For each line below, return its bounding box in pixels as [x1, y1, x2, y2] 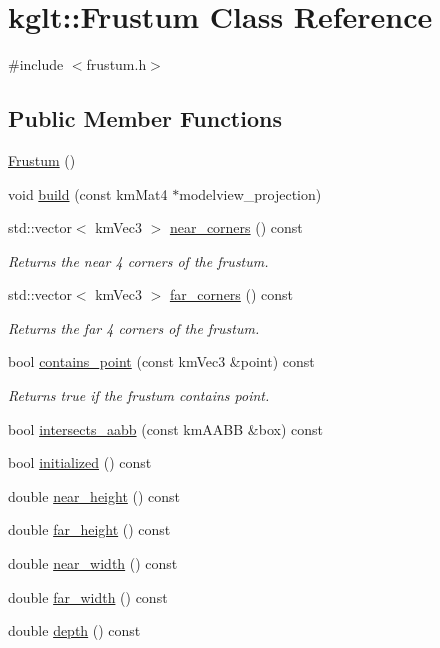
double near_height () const [8, 485, 181, 506]
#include [8, 54, 64, 75]
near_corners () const [169, 217, 303, 238]
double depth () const [8, 620, 141, 641]
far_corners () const [169, 284, 294, 305]
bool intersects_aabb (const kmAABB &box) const [8, 418, 323, 439]
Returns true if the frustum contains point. [8, 385, 270, 406]
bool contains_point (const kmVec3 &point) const [8, 351, 315, 372]
